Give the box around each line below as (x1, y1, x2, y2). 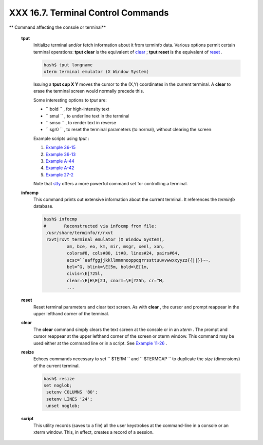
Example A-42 (45, 165, 75, 171)
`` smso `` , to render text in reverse (45, 120, 116, 126)
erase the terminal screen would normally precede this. (33, 88, 144, 94)
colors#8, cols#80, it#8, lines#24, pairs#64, (66, 251, 180, 256)
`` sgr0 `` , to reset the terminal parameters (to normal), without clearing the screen (45, 127, 212, 133)
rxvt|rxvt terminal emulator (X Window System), (46, 237, 165, 242)
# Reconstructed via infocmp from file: (43, 223, 157, 229)
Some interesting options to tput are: (33, 97, 107, 103)
